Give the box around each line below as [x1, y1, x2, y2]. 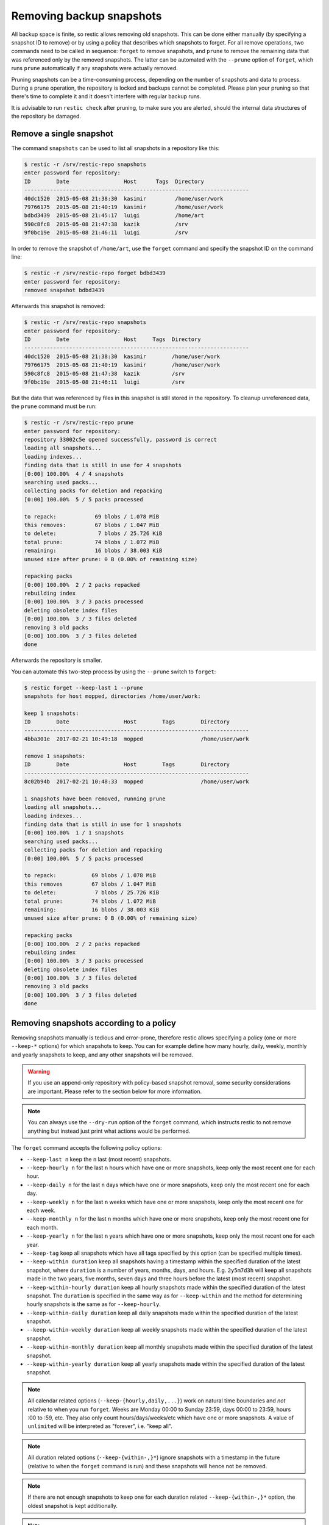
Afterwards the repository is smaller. [11, 656, 103, 664]
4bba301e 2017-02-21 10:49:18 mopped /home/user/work [24, 736, 249, 742]
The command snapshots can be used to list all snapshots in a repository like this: [11, 144, 220, 152]
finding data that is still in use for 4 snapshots [24, 462, 182, 469]
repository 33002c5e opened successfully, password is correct [24, 436, 218, 443]
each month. [26, 1224, 58, 1231]
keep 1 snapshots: [24, 709, 79, 717]
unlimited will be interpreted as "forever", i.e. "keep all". [27, 1423, 173, 1430]
